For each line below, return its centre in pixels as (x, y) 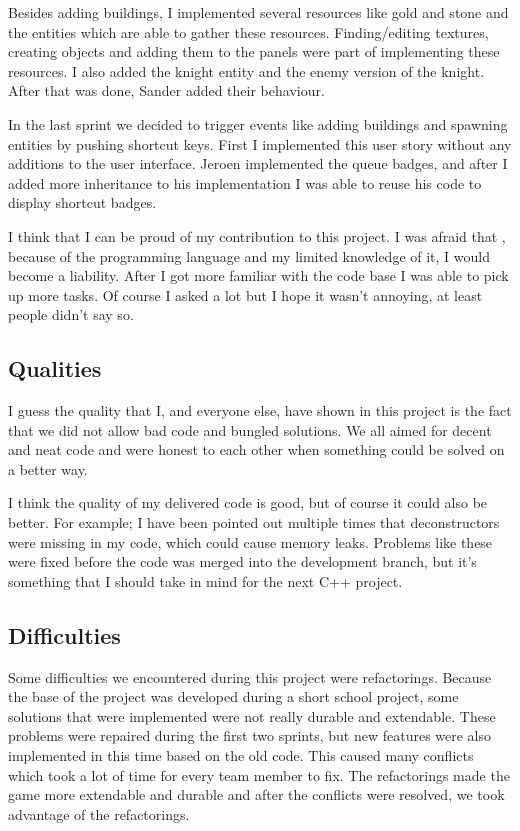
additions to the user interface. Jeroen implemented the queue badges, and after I (258, 163)
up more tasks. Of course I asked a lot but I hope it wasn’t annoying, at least (245, 294)
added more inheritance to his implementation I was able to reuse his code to (245, 182)
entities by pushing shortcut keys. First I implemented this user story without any (260, 143)
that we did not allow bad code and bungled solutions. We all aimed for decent (250, 429)
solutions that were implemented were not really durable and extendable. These (252, 715)
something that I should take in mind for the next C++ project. (205, 580)
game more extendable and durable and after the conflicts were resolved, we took (256, 794)
